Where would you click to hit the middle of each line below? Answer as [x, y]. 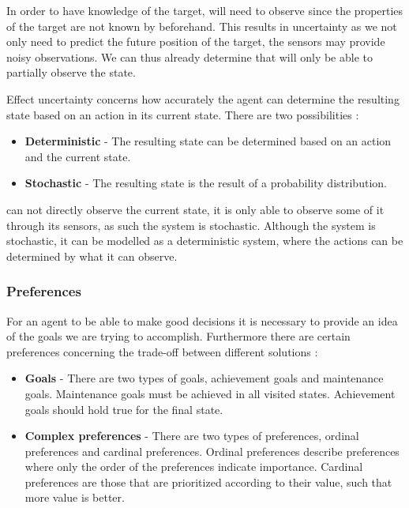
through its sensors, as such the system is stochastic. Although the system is [191, 225]
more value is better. [75, 497]
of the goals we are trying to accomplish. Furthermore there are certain [178, 336]
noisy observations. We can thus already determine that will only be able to [189, 56]
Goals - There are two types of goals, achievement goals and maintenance [204, 378]
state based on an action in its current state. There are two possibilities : [183, 114]
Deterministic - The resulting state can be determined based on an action [208, 141]
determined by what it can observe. [92, 256]
